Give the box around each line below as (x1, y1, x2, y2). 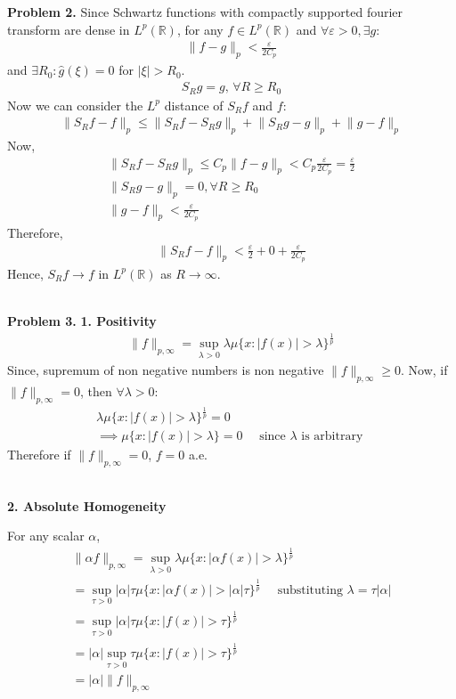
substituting (277, 583, 343, 597)
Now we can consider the (7, 95, 143, 114)
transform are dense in (7, 20, 130, 38)
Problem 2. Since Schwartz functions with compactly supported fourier (7, 3, 403, 20)
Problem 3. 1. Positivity (7, 311, 157, 329)
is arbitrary (301, 430, 363, 443)
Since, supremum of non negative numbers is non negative (7, 361, 324, 379)
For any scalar (7, 526, 85, 545)
